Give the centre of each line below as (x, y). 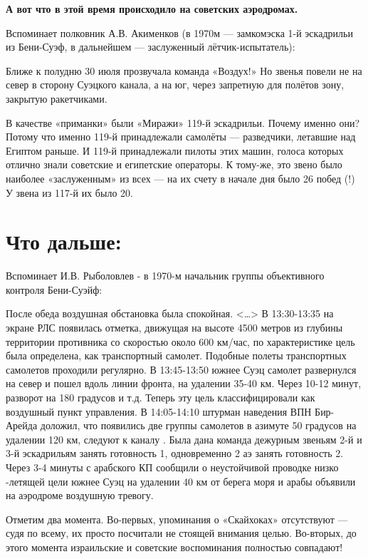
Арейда (22, 425)
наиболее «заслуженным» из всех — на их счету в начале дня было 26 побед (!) (180, 178)
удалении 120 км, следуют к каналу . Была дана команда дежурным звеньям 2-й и (184, 439)
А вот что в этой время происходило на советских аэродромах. (152, 9)
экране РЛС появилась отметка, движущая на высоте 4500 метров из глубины (174, 328)
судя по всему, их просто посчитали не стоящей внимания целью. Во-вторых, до (181, 533)
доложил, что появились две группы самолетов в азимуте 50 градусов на (198, 425)
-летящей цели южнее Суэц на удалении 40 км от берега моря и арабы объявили (181, 481)
